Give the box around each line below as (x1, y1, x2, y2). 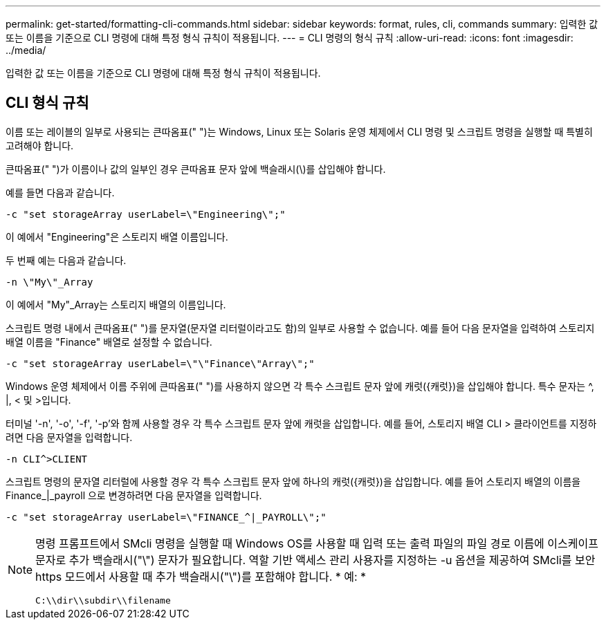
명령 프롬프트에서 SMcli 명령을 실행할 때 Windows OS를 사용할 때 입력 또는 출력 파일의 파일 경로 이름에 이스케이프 (35, 536, 598, 550)
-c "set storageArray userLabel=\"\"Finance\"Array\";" (6, 357, 315, 369)
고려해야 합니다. (6, 139, 74, 151)
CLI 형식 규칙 (6, 94, 89, 112)
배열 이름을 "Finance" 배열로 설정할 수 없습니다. (6, 335, 212, 348)
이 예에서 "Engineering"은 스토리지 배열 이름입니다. (6, 230, 228, 243)
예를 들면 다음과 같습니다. (6, 186, 115, 198)
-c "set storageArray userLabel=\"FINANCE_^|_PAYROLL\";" (6, 511, 327, 523)
